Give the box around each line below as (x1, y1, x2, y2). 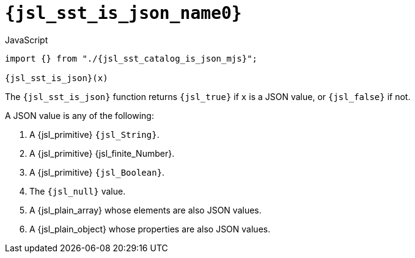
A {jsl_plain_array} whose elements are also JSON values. (29, 204, 262, 215)
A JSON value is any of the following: (5, 110, 154, 121)
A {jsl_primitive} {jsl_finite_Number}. (29, 148, 175, 159)
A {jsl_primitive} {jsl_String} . (29, 129, 160, 140)
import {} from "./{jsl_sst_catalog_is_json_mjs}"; (5, 53, 258, 63)
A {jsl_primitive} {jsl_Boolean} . (29, 167, 165, 177)
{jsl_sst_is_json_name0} (5, 3, 242, 23)
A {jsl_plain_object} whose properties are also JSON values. (29, 223, 271, 234)
